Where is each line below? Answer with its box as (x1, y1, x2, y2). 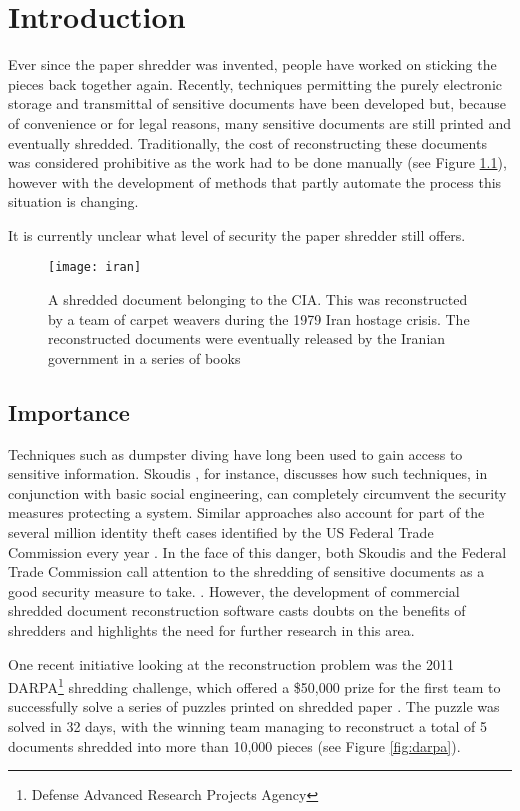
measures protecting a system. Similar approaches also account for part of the (8, 502, 485, 523)
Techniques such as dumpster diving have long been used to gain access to (8, 443, 463, 464)
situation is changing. (8, 191, 139, 212)
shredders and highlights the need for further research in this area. (8, 620, 415, 641)
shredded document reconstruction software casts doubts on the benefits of (8, 600, 466, 621)
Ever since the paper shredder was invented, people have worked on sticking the (8, 54, 497, 75)
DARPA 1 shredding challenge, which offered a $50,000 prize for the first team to (8, 674, 501, 697)
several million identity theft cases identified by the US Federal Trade (8, 522, 434, 543)
